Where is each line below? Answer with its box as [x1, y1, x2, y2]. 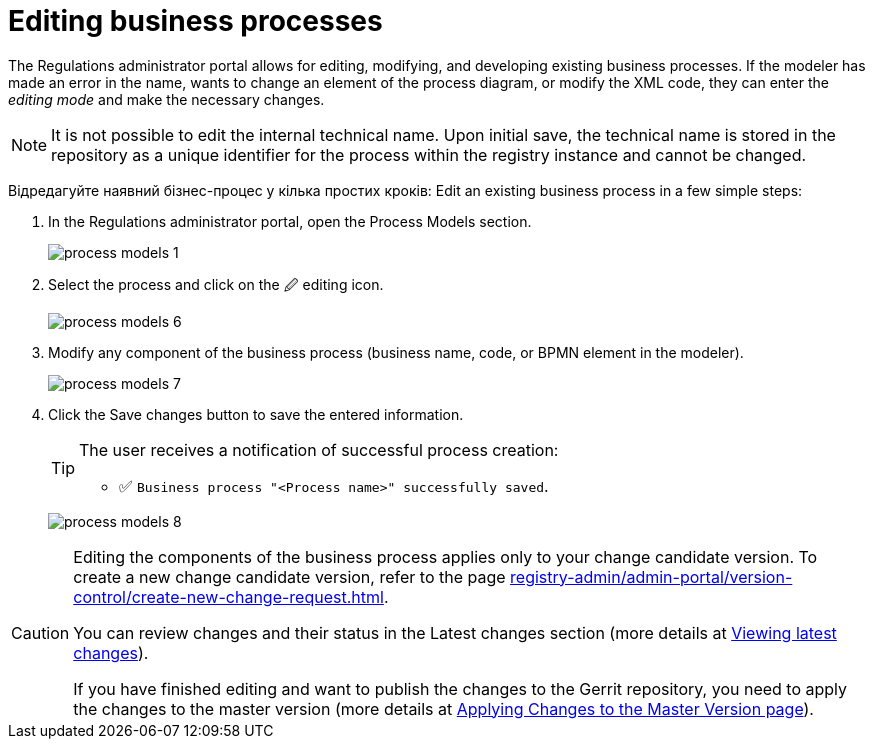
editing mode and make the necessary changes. [8, 90, 325, 108]
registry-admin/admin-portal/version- [510, 566, 793, 587]
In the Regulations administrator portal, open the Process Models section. [48, 212, 532, 230]
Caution [11, 622, 70, 643]
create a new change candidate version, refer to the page [73, 566, 506, 587]
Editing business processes [8, 4, 383, 38]
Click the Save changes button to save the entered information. [48, 405, 464, 423]
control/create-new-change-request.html [73, 586, 384, 607]
